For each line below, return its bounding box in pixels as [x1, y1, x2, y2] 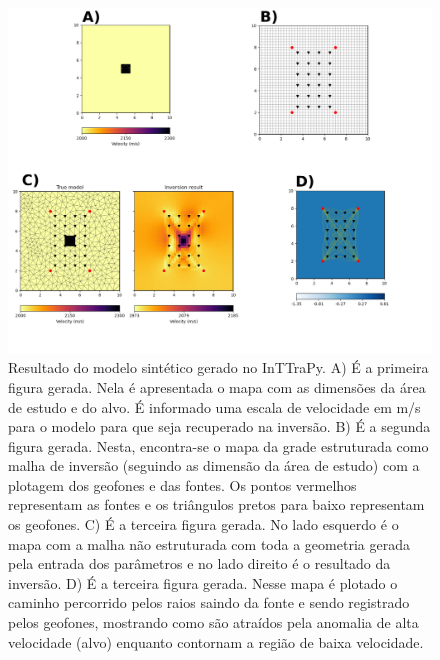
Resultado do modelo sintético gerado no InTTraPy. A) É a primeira [8, 357, 429, 378]
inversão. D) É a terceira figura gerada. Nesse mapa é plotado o [8, 572, 398, 593]
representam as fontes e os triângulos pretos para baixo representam [8, 494, 425, 515]
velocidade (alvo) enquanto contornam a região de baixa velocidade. [8, 631, 424, 652]
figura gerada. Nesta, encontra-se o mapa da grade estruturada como [8, 435, 429, 456]
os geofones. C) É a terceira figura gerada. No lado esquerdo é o [8, 514, 399, 535]
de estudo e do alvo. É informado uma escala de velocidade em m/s [8, 396, 421, 417]
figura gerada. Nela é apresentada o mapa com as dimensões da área [8, 376, 426, 397]
